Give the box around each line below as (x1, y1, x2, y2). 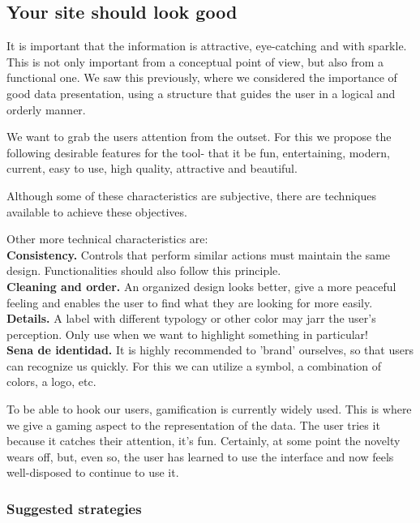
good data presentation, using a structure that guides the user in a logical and (6, 84, 396, 101)
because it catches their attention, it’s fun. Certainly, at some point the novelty (6, 432, 401, 449)
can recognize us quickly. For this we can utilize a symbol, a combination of (6, 357, 382, 374)
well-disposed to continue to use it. (6, 464, 179, 481)
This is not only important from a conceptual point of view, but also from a (6, 53, 384, 70)
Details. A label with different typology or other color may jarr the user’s (6, 310, 376, 327)
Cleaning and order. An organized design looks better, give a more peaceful (6, 277, 396, 294)
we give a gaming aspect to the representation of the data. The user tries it (6, 416, 380, 433)
